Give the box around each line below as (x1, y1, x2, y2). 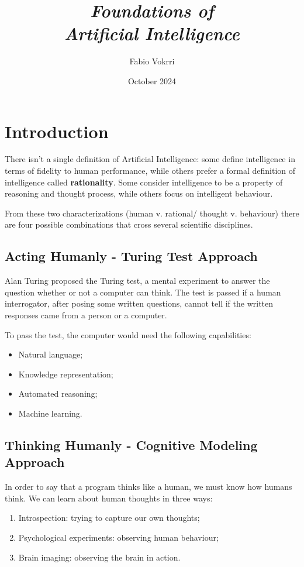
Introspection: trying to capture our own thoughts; (18, 511, 200, 524)
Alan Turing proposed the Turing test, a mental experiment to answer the (5, 274, 270, 287)
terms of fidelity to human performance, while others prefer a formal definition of (5, 164, 296, 177)
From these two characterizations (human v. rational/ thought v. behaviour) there (5, 207, 299, 219)
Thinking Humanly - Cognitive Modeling (5, 435, 258, 453)
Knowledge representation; (18, 367, 113, 380)
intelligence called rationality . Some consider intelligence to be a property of (5, 176, 283, 188)
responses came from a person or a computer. (5, 308, 167, 321)
